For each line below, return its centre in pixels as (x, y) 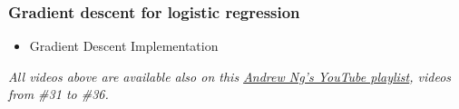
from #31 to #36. (59, 94)
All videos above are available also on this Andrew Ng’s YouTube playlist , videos (230, 76)
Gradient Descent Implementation (124, 46)
